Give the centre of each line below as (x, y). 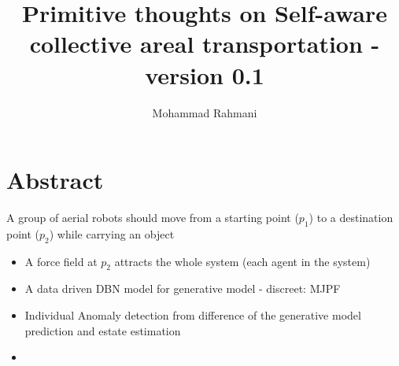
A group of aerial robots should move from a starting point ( (153, 218)
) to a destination (351, 218)
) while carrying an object (112, 233)
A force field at (61, 261)
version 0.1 (205, 74)
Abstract (55, 180)
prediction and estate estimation (103, 330)
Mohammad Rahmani (205, 112)
